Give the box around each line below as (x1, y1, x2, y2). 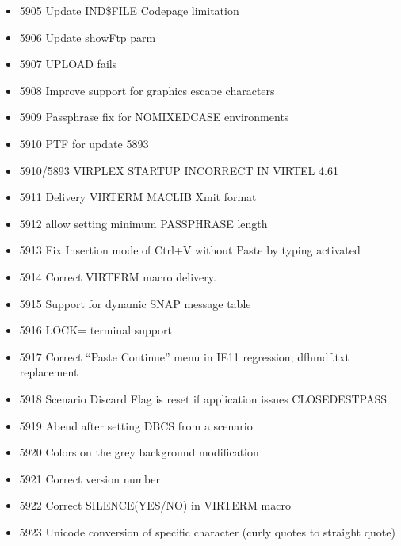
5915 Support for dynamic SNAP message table (19, 295, 251, 311)
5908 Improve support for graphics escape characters (19, 82, 275, 98)
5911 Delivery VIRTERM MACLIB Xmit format (19, 189, 257, 205)
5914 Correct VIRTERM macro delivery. (19, 268, 216, 284)
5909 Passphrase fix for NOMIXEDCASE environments (19, 109, 289, 125)
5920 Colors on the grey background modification (19, 444, 259, 460)
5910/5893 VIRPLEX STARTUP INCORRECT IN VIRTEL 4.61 (19, 162, 338, 178)
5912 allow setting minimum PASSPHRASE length (19, 215, 268, 231)
